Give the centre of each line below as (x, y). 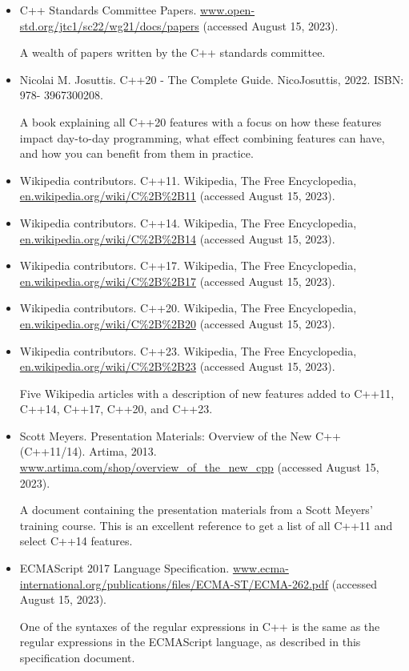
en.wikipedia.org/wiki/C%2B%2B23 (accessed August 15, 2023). (177, 366)
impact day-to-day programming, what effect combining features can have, (202, 137)
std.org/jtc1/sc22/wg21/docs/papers (109, 25)
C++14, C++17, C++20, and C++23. (116, 409)
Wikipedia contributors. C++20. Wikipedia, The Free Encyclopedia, (188, 308)
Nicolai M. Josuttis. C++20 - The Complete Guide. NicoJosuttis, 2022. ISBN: (212, 79)
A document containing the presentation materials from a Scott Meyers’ (196, 510)
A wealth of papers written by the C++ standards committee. (172, 52)
